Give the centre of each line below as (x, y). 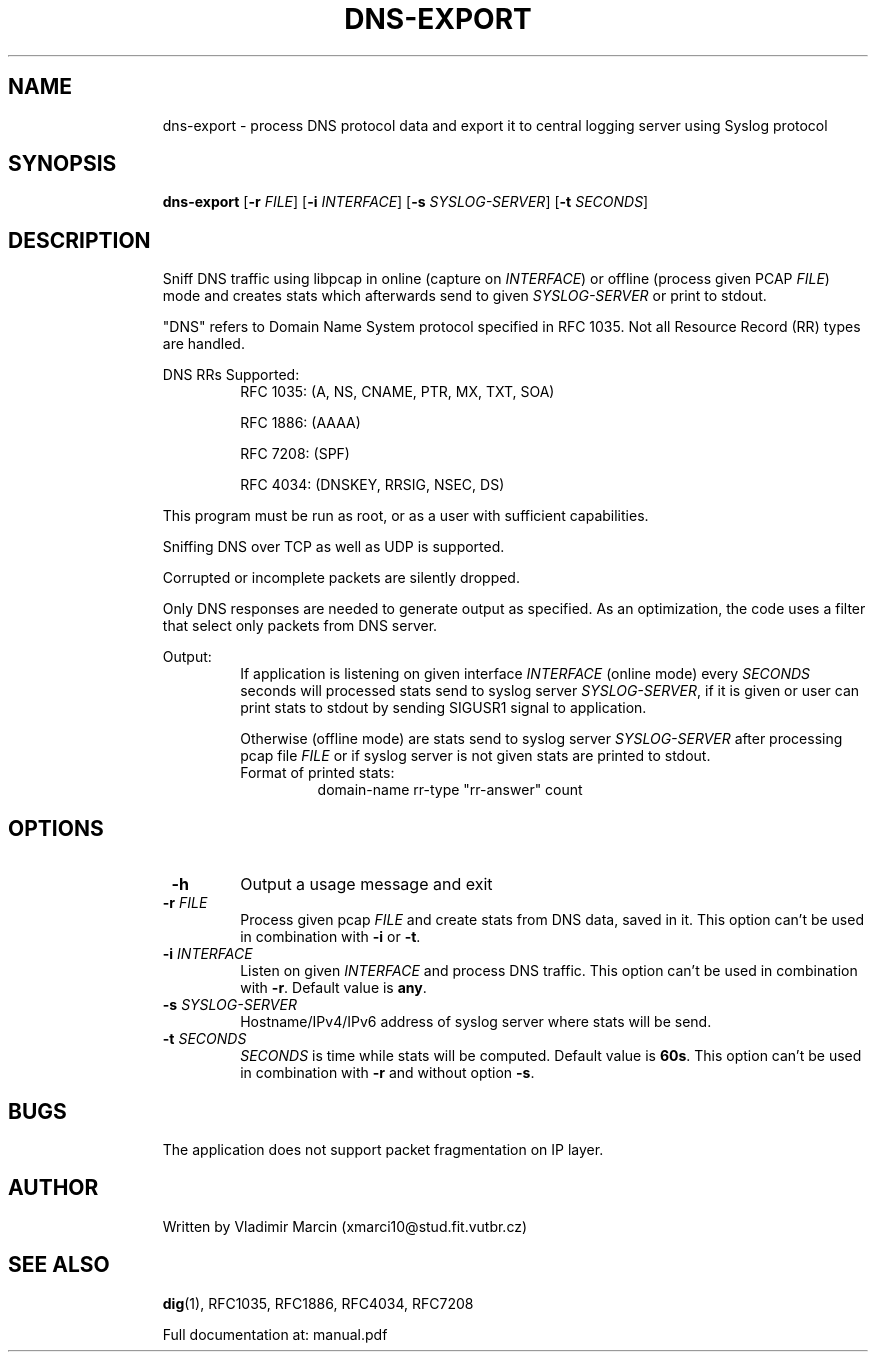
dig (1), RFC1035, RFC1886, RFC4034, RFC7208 (318, 1303)
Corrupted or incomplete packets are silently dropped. (341, 578)
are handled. (203, 344)
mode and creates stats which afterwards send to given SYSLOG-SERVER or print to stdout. (464, 296)
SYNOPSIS (62, 164)
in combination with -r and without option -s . (387, 1073)
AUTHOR (53, 1188)
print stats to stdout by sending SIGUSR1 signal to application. (443, 708)
